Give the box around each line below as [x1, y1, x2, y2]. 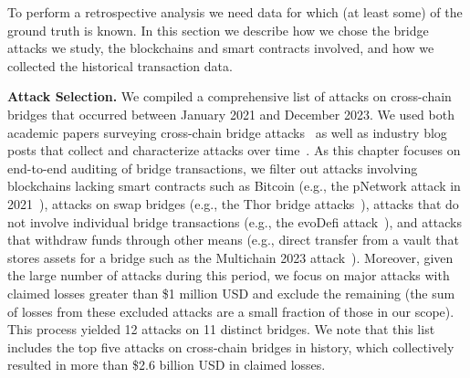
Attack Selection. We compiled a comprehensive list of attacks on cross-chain [7, 87, 452, 106]
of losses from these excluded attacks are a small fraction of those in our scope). [7, 301, 454, 320]
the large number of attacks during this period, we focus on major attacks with [7, 266, 450, 285]
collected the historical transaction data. [7, 56, 233, 75]
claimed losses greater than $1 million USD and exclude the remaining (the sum [7, 283, 455, 302]
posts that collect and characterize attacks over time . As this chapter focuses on [7, 141, 461, 160]
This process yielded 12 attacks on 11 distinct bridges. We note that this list [7, 320, 435, 339]
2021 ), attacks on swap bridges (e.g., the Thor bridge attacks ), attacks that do [7, 194, 459, 213]
